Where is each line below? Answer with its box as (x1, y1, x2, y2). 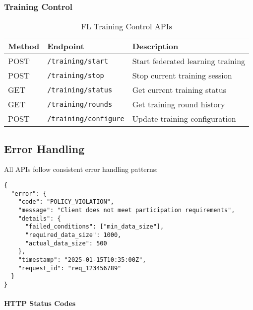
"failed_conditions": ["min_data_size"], (25, 223, 164, 231)
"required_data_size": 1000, (25, 231, 122, 238)
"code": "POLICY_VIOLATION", (18, 198, 114, 206)
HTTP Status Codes (4, 298, 76, 309)
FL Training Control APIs (81, 20, 172, 32)
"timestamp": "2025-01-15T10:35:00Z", (18, 256, 146, 263)
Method (8, 40, 40, 52)
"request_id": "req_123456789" (18, 264, 122, 272)
